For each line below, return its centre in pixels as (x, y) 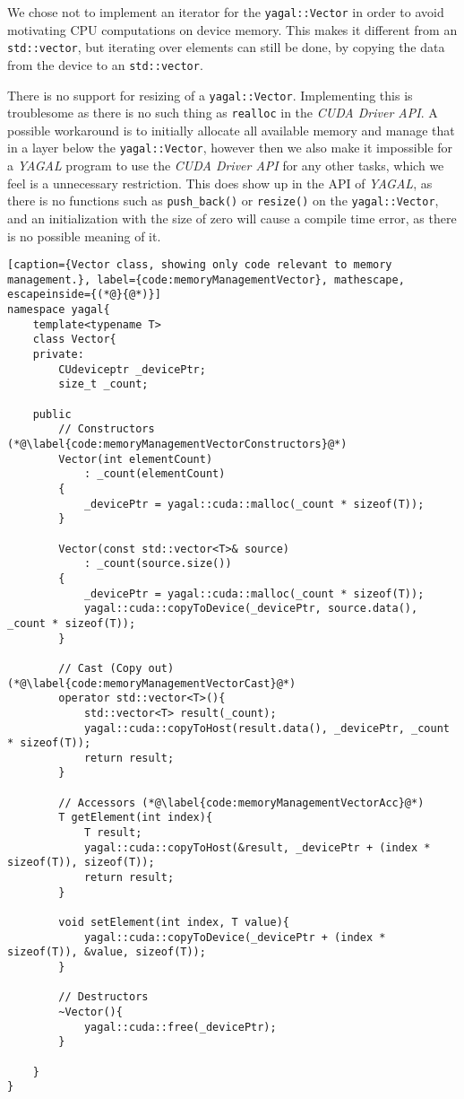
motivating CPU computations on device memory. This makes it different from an (232, 29)
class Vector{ (74, 340)
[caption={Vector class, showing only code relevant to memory (200, 265)
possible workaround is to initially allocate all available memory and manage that (231, 130)
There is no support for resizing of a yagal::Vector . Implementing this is (210, 95)
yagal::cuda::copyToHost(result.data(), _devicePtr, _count (266, 728)
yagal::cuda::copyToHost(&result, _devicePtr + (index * (257, 847)
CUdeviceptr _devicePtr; (132, 369)
